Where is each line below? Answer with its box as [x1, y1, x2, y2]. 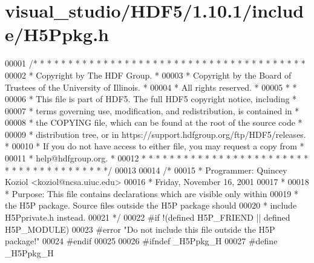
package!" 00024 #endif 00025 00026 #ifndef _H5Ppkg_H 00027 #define [5, 235, 278, 247]
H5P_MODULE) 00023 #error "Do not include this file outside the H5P [5, 222, 275, 235]
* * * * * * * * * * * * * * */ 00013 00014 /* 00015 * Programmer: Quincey [5, 163, 287, 176]
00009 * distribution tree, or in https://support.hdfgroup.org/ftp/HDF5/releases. [5, 128, 306, 140]
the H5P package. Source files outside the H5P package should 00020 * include [5, 199, 297, 212]
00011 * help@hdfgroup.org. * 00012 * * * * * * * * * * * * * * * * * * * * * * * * [5, 152, 309, 164]
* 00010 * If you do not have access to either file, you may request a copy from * [5, 140, 304, 152]
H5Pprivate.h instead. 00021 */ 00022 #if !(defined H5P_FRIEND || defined [5, 211, 290, 224]
